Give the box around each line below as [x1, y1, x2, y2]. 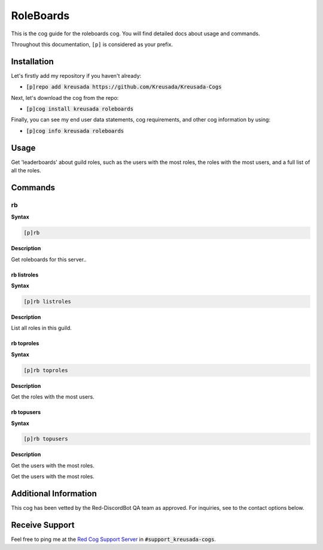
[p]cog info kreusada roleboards [26, 127, 124, 134]
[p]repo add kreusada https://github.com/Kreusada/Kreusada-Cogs [26, 84, 222, 90]
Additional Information [11, 488, 97, 499]
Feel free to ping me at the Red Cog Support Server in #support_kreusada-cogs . [11, 536, 217, 543]
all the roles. [11, 167, 41, 174]
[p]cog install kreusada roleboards [26, 105, 134, 113]
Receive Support [11, 519, 75, 530]
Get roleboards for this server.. [11, 256, 87, 263]
